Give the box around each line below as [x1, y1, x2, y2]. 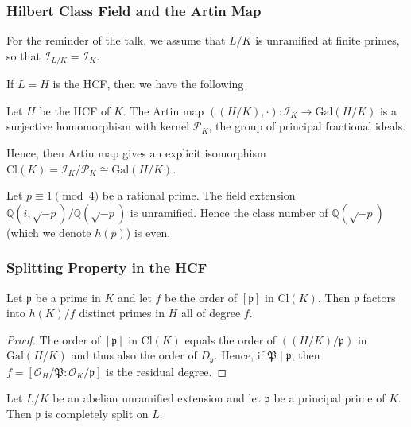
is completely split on [45, 406, 149, 422]
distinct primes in [79, 305, 165, 321]
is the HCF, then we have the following [52, 76, 244, 92]
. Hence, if [214, 347, 264, 363]
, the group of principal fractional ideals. [208, 118, 406, 134]
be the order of [165, 289, 238, 305]
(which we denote [6, 223, 91, 240]
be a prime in [35, 289, 101, 305]
